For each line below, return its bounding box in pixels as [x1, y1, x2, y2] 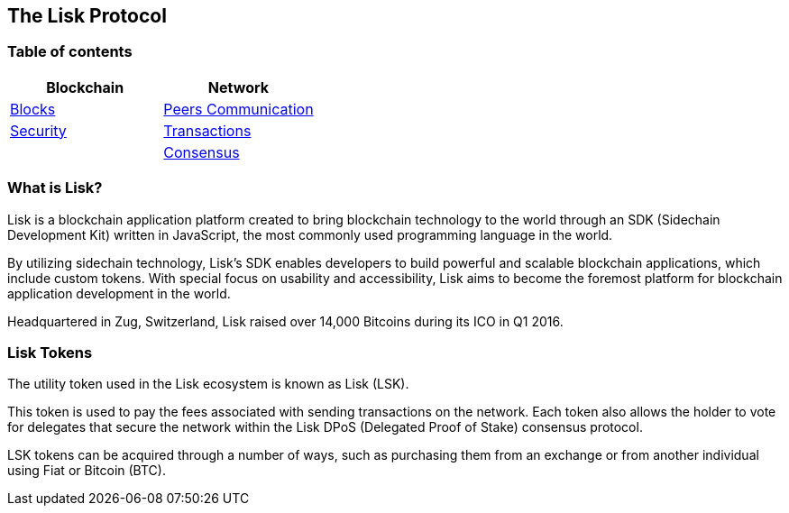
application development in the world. [7, 285, 231, 301]
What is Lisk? [7, 179, 103, 197]
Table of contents [7, 42, 133, 61]
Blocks [10, 99, 56, 118]
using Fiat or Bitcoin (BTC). [7, 463, 166, 479]
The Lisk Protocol [7, 5, 167, 27]
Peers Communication [163, 99, 314, 118]
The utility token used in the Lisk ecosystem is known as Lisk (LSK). [7, 376, 409, 392]
